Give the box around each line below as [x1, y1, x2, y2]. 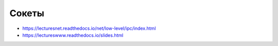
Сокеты [9, 8, 45, 19]
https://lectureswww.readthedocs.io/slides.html [22, 32, 124, 38]
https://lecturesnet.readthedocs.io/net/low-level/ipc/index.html [22, 25, 157, 31]
